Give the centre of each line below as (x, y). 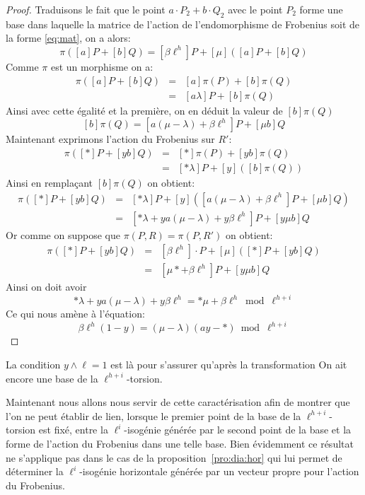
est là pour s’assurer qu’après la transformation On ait (229, 364)
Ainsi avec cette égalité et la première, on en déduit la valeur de (144, 110)
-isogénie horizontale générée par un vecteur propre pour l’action (219, 471)
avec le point (255, 9)
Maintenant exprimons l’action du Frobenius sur (110, 139)
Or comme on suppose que (63, 234)
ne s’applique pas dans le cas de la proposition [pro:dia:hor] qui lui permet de (174, 457)
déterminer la (35, 471)
